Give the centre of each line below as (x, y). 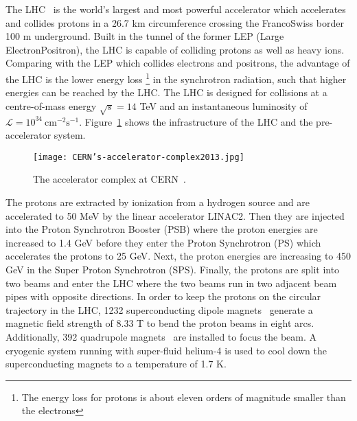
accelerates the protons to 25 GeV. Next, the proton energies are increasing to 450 (178, 256)
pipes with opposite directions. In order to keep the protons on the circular (163, 296)
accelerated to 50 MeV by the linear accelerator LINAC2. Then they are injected (175, 215)
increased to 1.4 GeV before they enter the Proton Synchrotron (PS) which (163, 242)
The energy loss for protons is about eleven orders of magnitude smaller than (184, 397)
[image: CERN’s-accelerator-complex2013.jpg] (139, 157)
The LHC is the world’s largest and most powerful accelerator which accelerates (176, 9)
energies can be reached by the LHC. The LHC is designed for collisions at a (166, 92)
